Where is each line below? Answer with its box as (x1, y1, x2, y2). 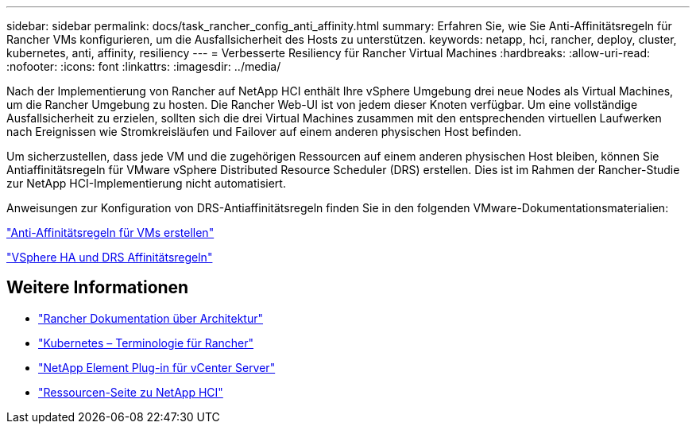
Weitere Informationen (6, 277, 189, 298)
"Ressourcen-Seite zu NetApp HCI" (38, 385, 223, 399)
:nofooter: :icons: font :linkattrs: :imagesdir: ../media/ (6, 60, 281, 73)
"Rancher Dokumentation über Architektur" (38, 311, 264, 325)
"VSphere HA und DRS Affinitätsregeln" (6, 250, 213, 264)
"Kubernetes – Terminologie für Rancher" (38, 335, 254, 350)
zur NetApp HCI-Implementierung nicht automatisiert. (6, 176, 286, 190)
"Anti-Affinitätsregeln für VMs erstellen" (6, 226, 215, 239)
